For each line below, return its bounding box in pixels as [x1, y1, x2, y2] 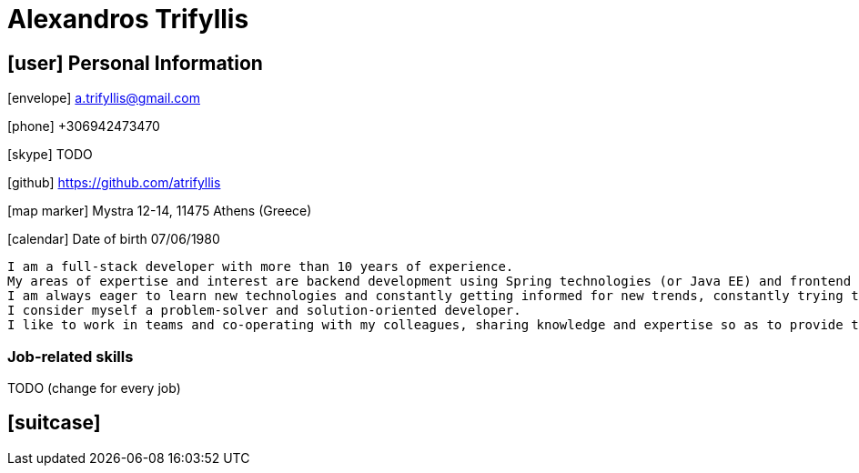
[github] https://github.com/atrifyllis [7, 175, 221, 191]
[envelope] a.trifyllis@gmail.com [7, 90, 200, 106]
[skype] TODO [7, 146, 93, 163]
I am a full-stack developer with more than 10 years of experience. [7, 259, 514, 275]
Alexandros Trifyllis [7, 4, 249, 35]
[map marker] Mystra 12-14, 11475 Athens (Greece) [7, 203, 312, 219]
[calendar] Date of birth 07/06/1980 [7, 231, 220, 247]
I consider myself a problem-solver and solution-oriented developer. [7, 303, 521, 318]
